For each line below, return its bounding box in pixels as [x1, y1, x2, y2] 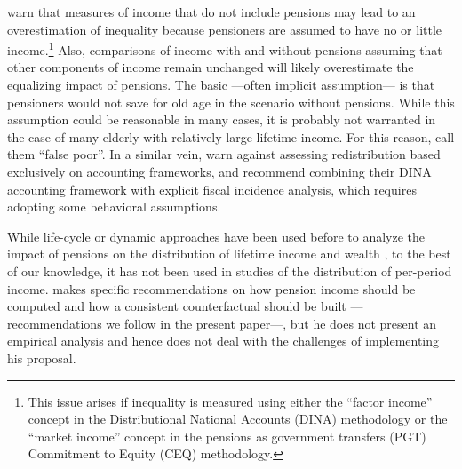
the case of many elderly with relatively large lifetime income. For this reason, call [7, 127, 455, 146]
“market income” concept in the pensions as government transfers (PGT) [28, 426, 426, 445]
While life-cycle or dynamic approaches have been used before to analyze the [7, 227, 426, 245]
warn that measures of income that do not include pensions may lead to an [7, 3, 416, 20]
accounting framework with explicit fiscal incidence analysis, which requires [7, 179, 417, 198]
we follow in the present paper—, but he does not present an [106, 314, 437, 332]
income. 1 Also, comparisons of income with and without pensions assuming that [7, 38, 442, 59]
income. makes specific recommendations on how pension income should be [7, 279, 416, 298]
